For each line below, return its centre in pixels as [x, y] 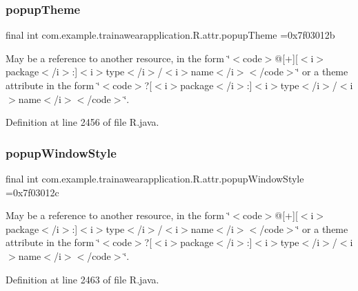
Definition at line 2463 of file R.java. [82, 279]
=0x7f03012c [32, 192]
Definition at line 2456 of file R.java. [82, 122]
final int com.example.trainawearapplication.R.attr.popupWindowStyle [155, 178]
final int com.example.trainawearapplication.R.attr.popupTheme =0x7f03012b [170, 35]
